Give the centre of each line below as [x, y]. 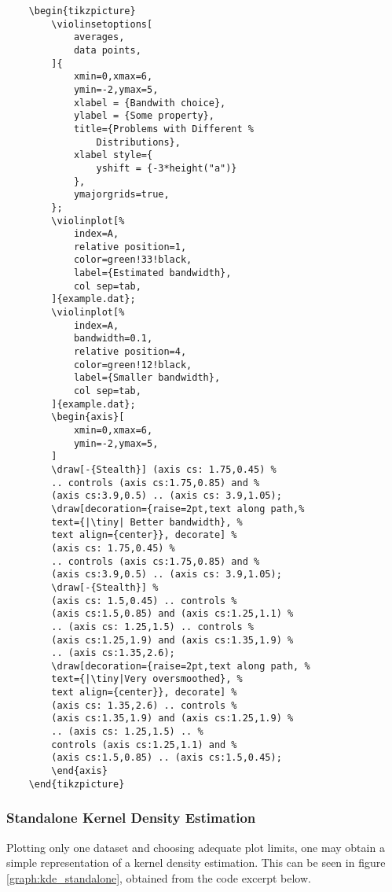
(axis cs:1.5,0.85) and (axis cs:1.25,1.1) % [172, 614]
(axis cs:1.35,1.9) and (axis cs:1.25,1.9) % [172, 719]
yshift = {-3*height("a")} [167, 168]
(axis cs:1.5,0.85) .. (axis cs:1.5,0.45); [167, 758]
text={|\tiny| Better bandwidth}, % [147, 522]
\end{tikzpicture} [77, 784]
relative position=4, [130, 352]
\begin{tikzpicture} [82, 11]
